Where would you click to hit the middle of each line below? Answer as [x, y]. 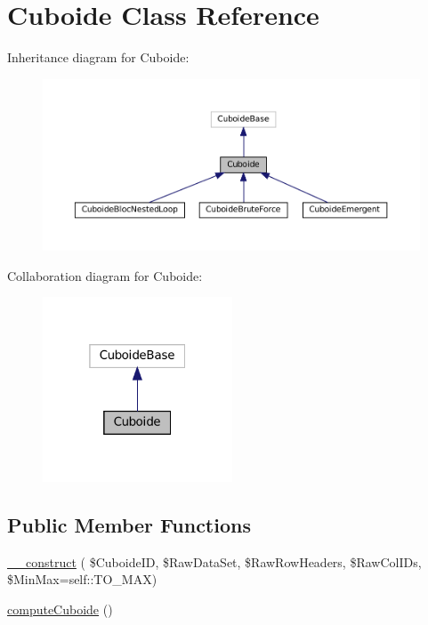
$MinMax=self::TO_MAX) [82, 579]
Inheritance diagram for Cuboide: [98, 57]
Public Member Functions [129, 524]
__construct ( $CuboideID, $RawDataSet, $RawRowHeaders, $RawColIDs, [214, 561]
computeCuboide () [60, 609]
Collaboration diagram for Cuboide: [105, 275]
